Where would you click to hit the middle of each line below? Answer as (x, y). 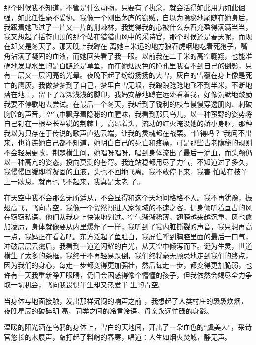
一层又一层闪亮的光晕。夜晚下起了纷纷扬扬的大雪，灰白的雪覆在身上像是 (128, 75)
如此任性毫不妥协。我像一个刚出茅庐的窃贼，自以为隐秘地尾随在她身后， (135, 17)
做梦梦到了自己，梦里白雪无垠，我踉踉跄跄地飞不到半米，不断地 (148, 84)
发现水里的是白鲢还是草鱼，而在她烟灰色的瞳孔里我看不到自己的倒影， (131, 65)
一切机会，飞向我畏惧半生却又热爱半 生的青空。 (88, 284)
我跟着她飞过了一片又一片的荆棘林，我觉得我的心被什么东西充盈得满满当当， (128, 27)
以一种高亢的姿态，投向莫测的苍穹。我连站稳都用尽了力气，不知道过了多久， (128, 162)
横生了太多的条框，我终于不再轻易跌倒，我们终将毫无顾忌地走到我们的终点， (128, 255)
